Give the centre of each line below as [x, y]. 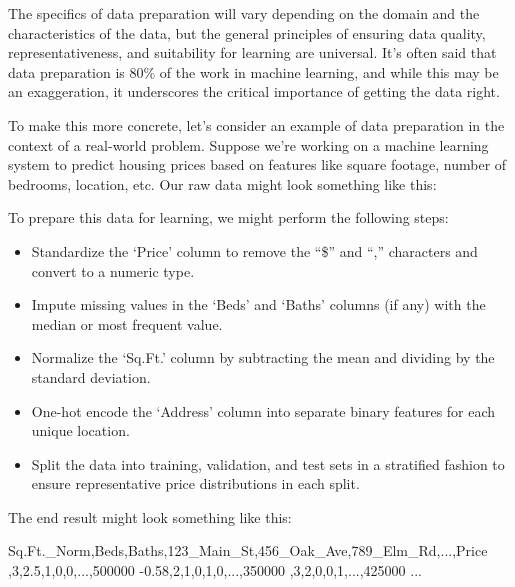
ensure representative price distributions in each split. [195, 483]
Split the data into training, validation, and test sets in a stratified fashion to [268, 463]
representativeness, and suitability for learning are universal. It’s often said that [252, 52]
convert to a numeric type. [113, 270]
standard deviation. [91, 376]
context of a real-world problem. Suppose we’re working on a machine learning [248, 144]
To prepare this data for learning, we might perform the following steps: [228, 217]
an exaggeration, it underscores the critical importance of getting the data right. [254, 91]
